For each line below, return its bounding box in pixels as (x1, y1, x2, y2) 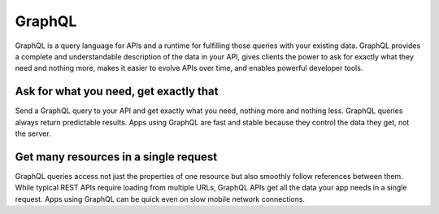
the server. (15, 129, 52, 138)
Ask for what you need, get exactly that (15, 85, 219, 98)
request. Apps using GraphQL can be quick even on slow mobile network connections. (15, 194, 305, 203)
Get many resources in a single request (15, 150, 218, 164)
